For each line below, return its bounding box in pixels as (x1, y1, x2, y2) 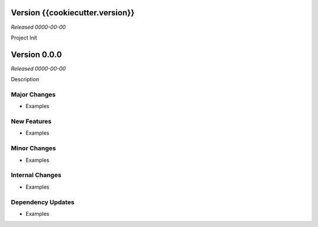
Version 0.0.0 (11, 49, 62, 59)
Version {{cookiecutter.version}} (11, 8, 135, 18)
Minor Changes (11, 144, 56, 152)
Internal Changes (11, 171, 62, 179)
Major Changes (11, 90, 56, 98)
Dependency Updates (11, 198, 75, 206)
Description (11, 76, 39, 83)
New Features (11, 118, 52, 126)
